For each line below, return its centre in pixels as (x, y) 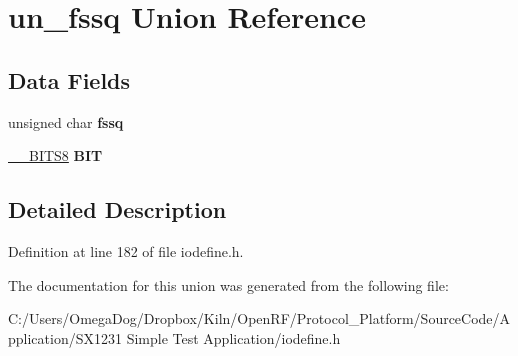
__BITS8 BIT (55, 155)
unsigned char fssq (66, 121)
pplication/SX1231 (65, 337)
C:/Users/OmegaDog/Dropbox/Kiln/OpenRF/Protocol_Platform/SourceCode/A (259, 318)
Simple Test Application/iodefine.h (233, 337)
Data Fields (69, 79)
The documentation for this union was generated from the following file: (228, 284)
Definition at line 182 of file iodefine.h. (126, 250)
